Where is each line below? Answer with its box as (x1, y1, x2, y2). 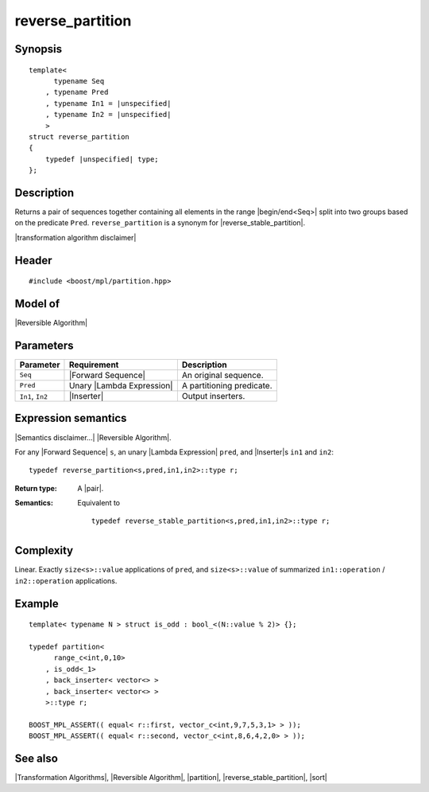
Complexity (14, 544, 74, 557)
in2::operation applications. (14, 575, 118, 585)
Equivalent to (77, 498, 121, 508)
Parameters (14, 338, 74, 352)
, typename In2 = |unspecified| (44, 110, 172, 119)
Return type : (14, 483, 57, 493)
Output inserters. (181, 390, 245, 401)
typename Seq (53, 76, 105, 85)
